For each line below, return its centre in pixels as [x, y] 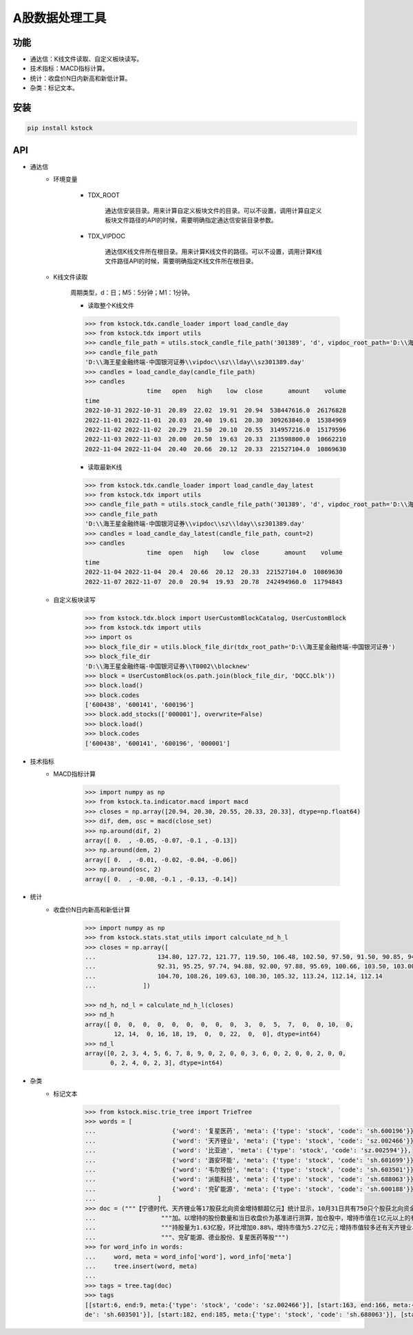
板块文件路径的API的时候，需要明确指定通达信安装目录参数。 [191, 220]
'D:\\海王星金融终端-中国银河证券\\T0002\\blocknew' [168, 666]
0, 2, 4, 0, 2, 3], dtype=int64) [167, 1063]
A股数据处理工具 [60, 18]
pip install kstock [60, 128]
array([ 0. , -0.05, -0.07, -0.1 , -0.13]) [161, 840]
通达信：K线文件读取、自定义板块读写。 [86, 59]
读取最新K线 [105, 467]
